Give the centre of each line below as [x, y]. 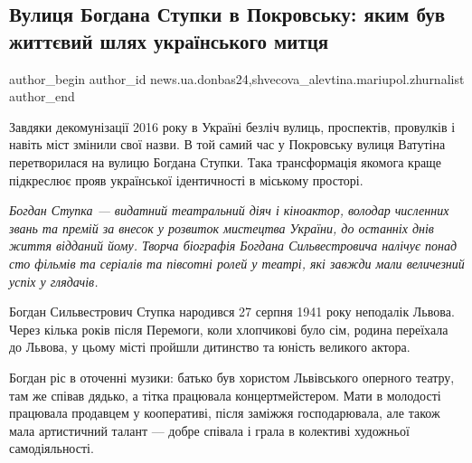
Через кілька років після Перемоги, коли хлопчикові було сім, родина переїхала [229, 329]
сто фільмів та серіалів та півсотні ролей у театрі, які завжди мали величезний [237, 263]
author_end [42, 96]
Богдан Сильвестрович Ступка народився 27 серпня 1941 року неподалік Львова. [232, 312]
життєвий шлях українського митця [169, 40]
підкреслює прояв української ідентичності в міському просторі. [186, 180]
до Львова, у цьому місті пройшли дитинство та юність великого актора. [210, 347]
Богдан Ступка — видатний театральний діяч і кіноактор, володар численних [229, 210]
